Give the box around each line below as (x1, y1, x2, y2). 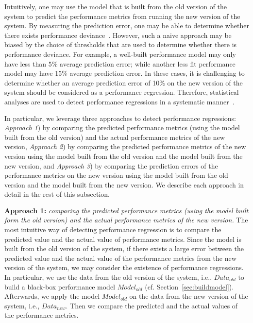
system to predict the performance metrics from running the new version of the (4, 11, 240, 21)
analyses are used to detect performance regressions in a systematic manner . (4, 96, 235, 106)
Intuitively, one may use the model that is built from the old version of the (4, 1, 227, 11)
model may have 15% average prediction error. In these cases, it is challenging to (4, 68, 245, 78)
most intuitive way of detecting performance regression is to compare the (4, 224, 221, 235)
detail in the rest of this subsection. (4, 189, 110, 199)
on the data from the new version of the (129, 291, 248, 301)
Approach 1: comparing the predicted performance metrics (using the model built (4, 205, 249, 215)
